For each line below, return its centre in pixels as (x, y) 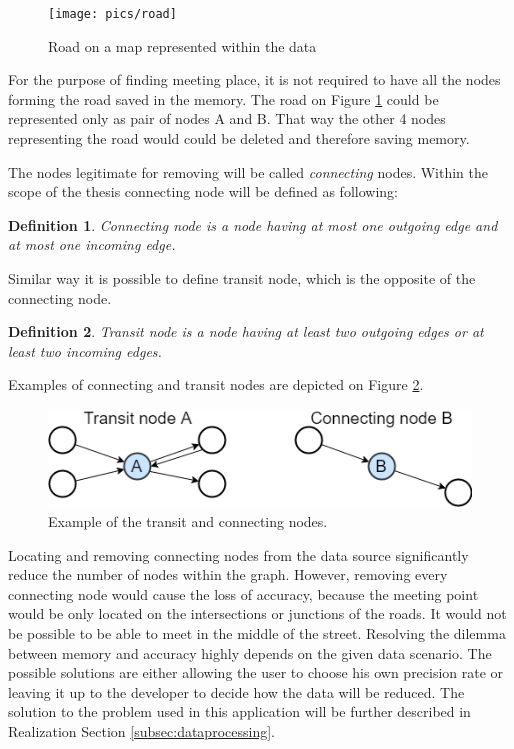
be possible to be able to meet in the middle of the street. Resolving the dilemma (257, 633)
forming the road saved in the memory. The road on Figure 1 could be (223, 98)
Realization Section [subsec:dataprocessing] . (141, 731)
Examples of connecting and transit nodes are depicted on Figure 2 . (216, 384)
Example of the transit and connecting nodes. (188, 521)
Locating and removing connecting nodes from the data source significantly (238, 554)
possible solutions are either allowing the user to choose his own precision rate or (256, 672)
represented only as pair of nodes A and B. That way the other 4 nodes (227, 118)
